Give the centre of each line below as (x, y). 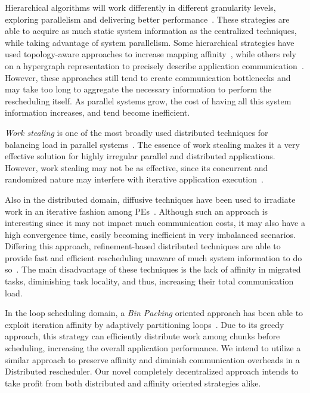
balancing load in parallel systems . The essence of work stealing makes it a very (152, 144)
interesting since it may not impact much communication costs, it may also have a (155, 223)
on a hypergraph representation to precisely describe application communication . (154, 65)
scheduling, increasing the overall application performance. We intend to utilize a (153, 348)
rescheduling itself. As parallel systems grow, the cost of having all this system (148, 100)
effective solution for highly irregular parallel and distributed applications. (140, 156)
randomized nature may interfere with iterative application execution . (134, 179)
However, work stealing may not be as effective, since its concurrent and (137, 167)
